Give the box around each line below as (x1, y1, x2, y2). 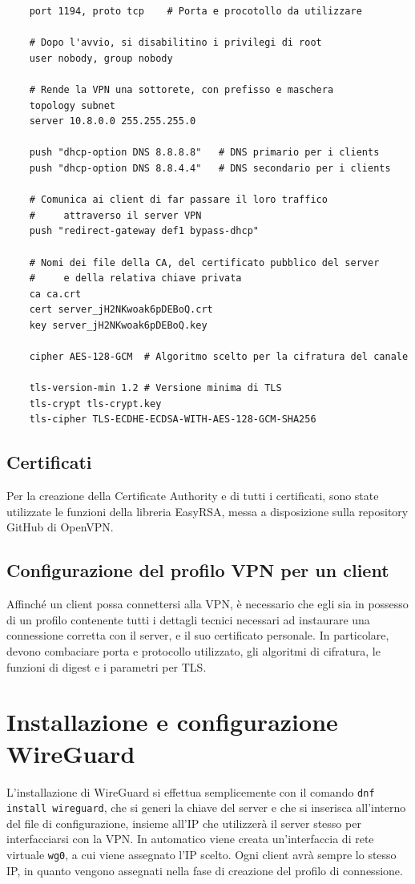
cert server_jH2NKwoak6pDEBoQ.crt (29, 304, 213, 316)
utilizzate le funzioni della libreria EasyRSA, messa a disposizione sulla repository (6, 503, 409, 519)
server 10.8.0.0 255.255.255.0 (29, 115, 196, 127)
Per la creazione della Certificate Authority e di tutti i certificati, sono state (6, 487, 379, 504)
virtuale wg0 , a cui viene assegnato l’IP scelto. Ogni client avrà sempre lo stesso (6, 846, 397, 862)
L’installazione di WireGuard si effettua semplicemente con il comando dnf (6, 783, 375, 800)
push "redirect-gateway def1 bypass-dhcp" (29, 225, 259, 237)
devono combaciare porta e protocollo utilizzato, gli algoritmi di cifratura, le (6, 643, 381, 659)
